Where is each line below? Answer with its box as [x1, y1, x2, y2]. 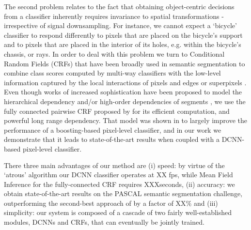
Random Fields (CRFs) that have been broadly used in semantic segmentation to [4, 58, 245, 68]
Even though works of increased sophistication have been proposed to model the [4, 87, 242, 97]
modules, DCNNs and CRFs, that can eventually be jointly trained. [4, 217, 204, 227]
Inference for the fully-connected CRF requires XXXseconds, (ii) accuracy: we [4, 179, 235, 189]
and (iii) [193, 198, 218, 208]
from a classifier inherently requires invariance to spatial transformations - [4, 11, 224, 21]
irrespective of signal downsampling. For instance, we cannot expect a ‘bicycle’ [4, 20, 237, 31]
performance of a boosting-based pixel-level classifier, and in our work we [4, 124, 221, 135]
